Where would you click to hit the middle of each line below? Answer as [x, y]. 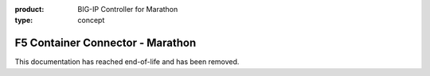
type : [24, 21]
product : [29, 9]
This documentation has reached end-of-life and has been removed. [127, 62]
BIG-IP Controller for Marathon [128, 9]
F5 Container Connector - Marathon [106, 43]
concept [91, 21]
